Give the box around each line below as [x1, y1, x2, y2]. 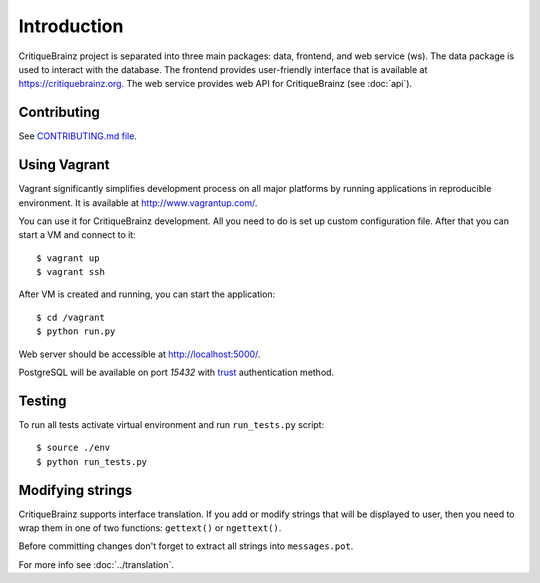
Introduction [18, 15, 124, 37]
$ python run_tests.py [36, 456, 148, 467]
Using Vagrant [18, 156, 110, 174]
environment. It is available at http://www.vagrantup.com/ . [18, 196, 258, 209]
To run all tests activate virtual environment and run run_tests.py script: [18, 418, 325, 430]
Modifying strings [18, 481, 133, 499]
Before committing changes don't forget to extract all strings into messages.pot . [18, 540, 354, 552]
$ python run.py [36, 326, 116, 337]
